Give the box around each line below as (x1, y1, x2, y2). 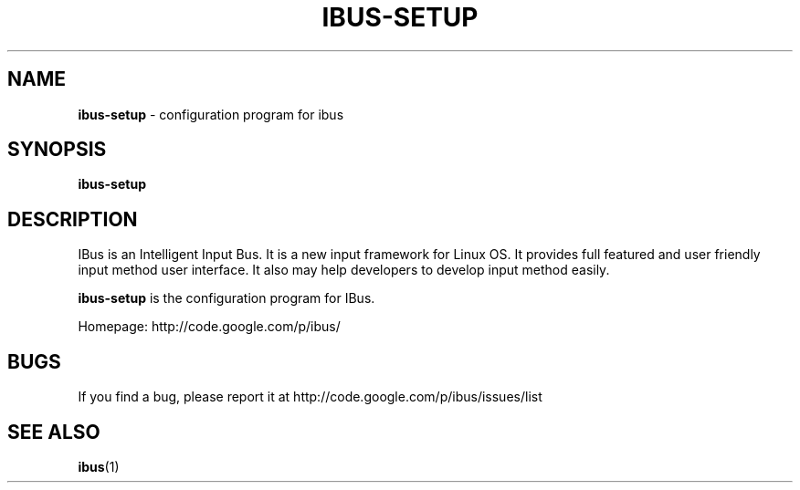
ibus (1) (78, 458, 120, 474)
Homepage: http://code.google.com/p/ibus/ (78, 318, 341, 335)
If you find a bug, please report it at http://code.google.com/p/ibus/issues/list (78, 389, 542, 405)
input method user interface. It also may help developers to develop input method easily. (78, 262, 610, 278)
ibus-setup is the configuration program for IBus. (78, 290, 375, 307)
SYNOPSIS (7, 138, 107, 162)
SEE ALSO (7, 420, 100, 443)
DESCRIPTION (7, 207, 138, 231)
